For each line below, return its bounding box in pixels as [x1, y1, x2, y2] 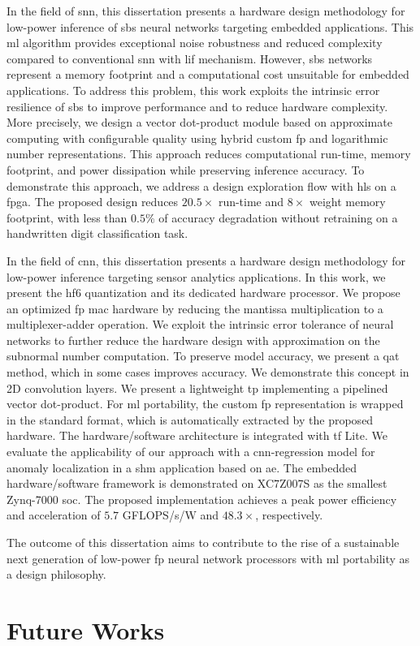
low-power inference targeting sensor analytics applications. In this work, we [6, 268, 386, 285]
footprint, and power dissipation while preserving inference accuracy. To [6, 161, 365, 178]
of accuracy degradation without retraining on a [158, 209, 398, 226]
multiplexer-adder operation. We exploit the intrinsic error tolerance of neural [6, 316, 394, 333]
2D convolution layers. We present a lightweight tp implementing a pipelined [6, 379, 388, 396]
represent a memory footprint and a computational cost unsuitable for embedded [6, 66, 409, 83]
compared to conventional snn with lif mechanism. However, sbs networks [6, 50, 373, 67]
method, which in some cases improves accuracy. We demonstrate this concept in [6, 364, 409, 381]
